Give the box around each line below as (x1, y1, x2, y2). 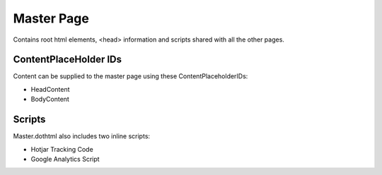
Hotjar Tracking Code (30, 145, 93, 153)
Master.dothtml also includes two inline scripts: (13, 132, 151, 140)
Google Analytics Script (30, 155, 100, 163)
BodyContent (30, 95, 70, 104)
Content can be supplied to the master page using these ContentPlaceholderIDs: (13, 72, 248, 80)
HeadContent (30, 85, 70, 93)
